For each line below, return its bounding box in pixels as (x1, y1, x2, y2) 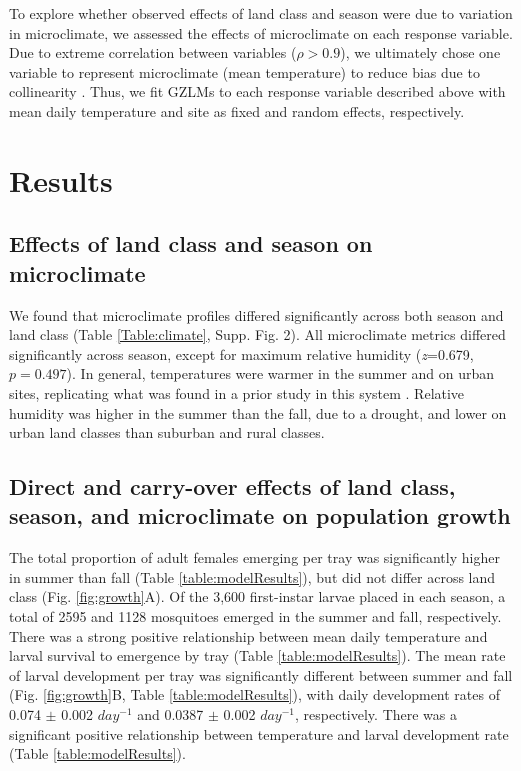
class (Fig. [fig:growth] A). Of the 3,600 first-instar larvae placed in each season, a (9, 586, 506, 607)
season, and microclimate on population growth (9, 500, 511, 531)
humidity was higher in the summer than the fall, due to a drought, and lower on (9, 402, 507, 423)
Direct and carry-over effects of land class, (9, 471, 456, 502)
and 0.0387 (137, 704, 204, 725)
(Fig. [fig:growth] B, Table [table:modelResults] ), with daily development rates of (9, 684, 500, 705)
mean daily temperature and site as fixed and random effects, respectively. (9, 100, 465, 121)
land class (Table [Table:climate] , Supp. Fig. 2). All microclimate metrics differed (9, 324, 506, 345)
